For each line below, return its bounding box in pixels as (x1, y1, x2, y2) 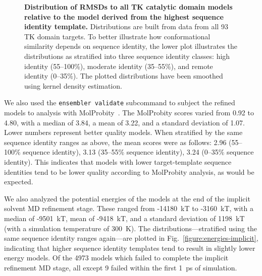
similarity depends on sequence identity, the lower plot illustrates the (24, 41, 238, 51)
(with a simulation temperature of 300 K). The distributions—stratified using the (4, 223, 257, 233)
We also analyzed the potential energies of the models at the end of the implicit (4, 193, 250, 203)
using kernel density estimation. (24, 80, 122, 91)
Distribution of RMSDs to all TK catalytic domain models (24, 2, 233, 12)
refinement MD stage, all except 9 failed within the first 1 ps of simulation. (4, 262, 237, 272)
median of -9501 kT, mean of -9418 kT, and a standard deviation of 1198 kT (4, 213, 245, 223)
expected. (4, 176, 33, 187)
